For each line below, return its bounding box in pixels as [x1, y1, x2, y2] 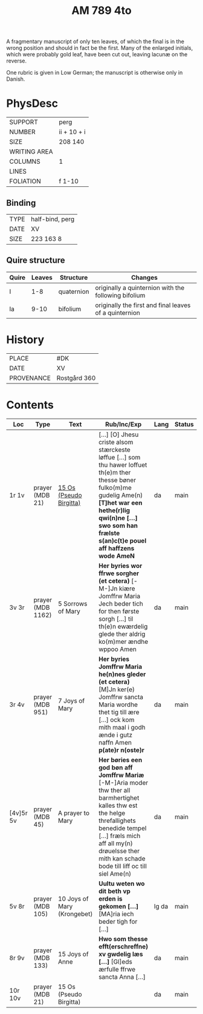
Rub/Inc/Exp [105, 420, 142, 428]
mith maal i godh [98, 723, 146, 731]
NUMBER [9, 128, 36, 137]
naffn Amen [98, 738, 132, 746]
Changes [130, 273, 158, 282]
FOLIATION [9, 177, 41, 186]
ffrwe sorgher [98, 569, 140, 577]
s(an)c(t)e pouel [98, 536, 147, 545]
